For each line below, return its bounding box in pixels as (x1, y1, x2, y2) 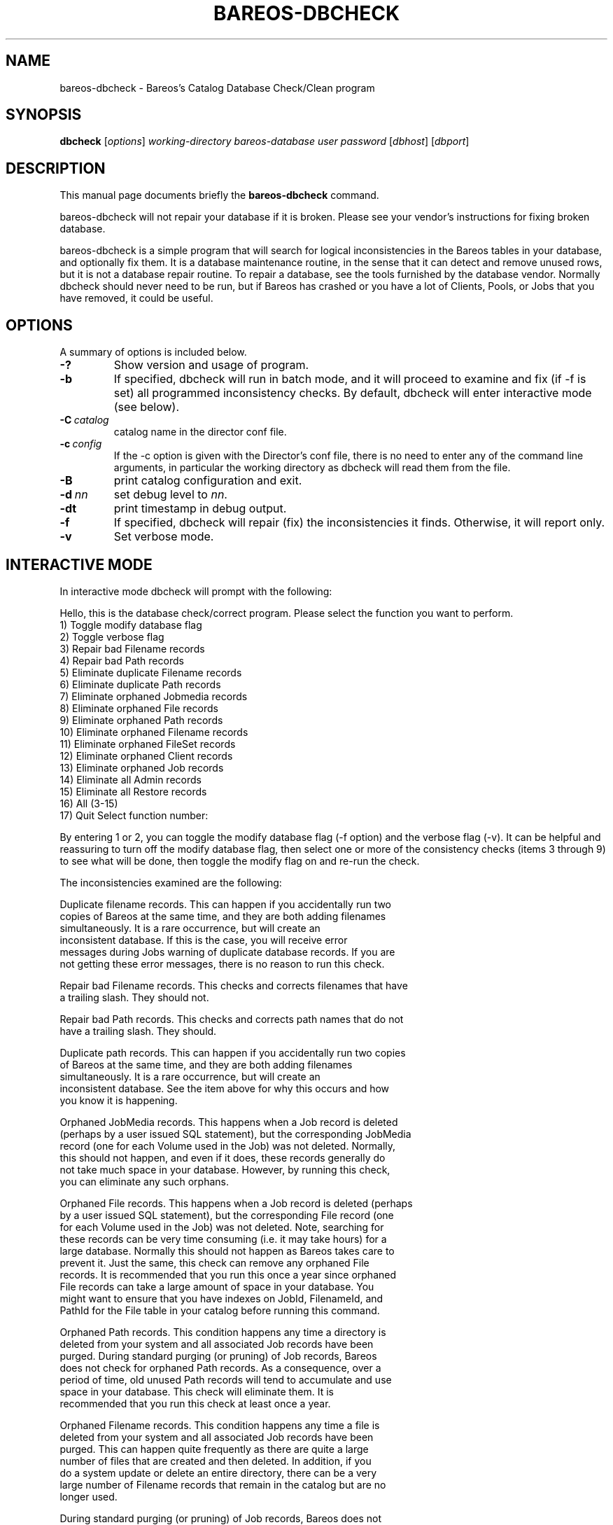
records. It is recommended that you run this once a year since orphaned (59, 1268, 397, 1281)
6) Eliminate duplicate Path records (59, 678, 221, 690)
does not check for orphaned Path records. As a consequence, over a (59, 1361, 381, 1374)
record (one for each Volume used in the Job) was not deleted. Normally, (59, 1139, 396, 1152)
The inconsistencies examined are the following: (59, 876, 282, 889)
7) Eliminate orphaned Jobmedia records (59, 690, 248, 702)
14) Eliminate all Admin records (59, 773, 202, 786)
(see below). (113, 400, 180, 415)
